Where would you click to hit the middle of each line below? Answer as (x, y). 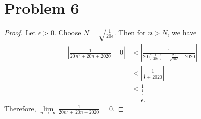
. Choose (67, 32)
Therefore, (20, 108)
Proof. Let (20, 32)
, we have (182, 32)
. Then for (130, 32)
